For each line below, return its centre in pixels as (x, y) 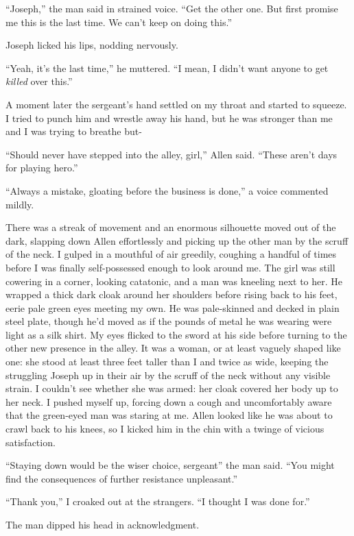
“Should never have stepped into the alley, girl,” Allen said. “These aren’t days (172, 154)
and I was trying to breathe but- (74, 131)
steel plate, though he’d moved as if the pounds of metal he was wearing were (169, 321)
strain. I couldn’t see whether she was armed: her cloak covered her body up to (172, 388)
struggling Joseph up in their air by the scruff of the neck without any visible (168, 375)
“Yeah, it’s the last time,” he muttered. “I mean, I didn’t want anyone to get (167, 68)
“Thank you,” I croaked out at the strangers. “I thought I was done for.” (158, 501)
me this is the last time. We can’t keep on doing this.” (119, 22)
